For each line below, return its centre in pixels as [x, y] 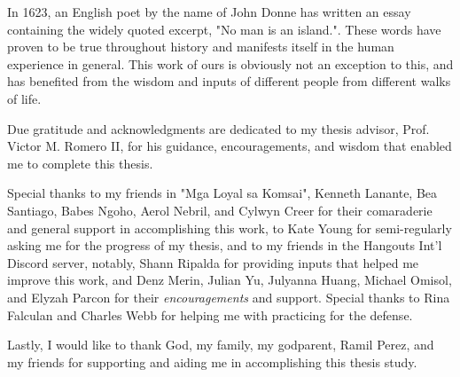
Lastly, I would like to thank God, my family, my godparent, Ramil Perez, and [221, 345]
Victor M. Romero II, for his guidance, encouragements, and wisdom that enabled [230, 146]
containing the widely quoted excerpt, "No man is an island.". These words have [224, 29]
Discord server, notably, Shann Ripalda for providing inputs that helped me [213, 262]
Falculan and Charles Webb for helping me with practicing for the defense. [210, 314]
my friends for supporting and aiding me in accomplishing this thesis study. [212, 361]
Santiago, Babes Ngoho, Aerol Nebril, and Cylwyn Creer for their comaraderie [220, 210]
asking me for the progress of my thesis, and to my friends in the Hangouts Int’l [225, 245]
